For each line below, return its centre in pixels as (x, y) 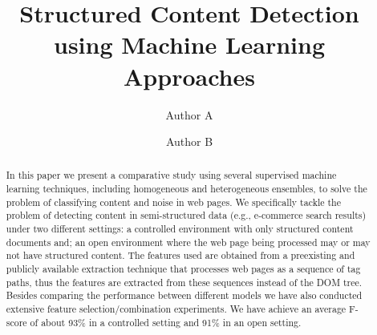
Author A (189, 114)
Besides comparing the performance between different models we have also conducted (184, 295)
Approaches (189, 76)
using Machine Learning (189, 44)
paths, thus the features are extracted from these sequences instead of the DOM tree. (184, 282)
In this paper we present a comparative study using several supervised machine (171, 175)
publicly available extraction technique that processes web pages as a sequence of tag (183, 269)
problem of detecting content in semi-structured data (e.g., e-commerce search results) (186, 215)
